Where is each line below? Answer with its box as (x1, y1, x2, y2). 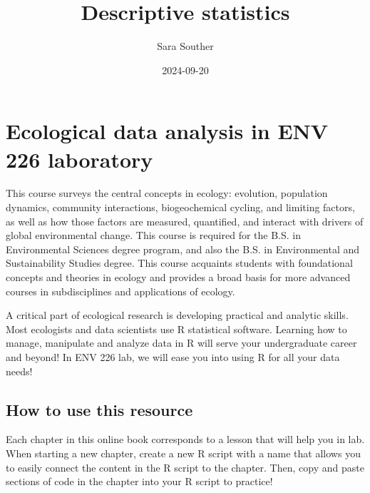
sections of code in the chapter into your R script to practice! (6, 474, 273, 489)
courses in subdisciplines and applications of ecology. (6, 283, 235, 298)
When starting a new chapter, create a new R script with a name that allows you (6, 445, 361, 460)
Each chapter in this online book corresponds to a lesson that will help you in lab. (6, 432, 365, 447)
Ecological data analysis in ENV (6, 116, 329, 146)
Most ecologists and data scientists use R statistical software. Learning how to (6, 321, 347, 336)
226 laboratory (6, 144, 153, 173)
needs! (6, 363, 33, 378)
